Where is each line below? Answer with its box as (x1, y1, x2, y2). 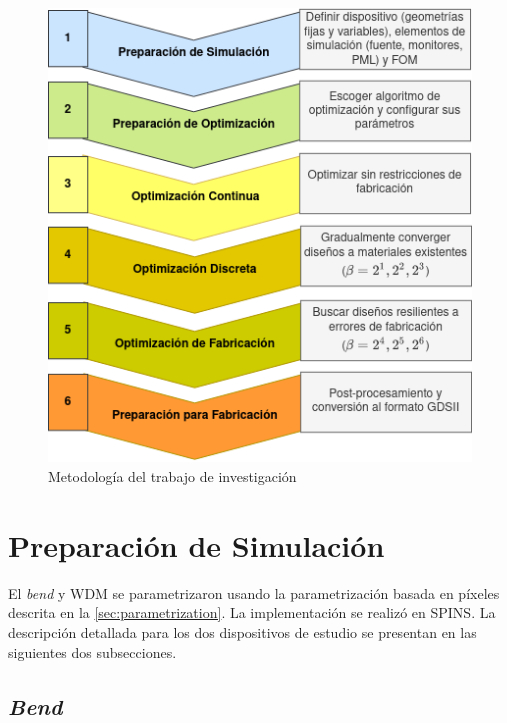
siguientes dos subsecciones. (8, 641, 177, 662)
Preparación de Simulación (8, 524, 385, 565)
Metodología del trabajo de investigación (48, 466, 297, 487)
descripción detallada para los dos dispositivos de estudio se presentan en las (8, 621, 477, 642)
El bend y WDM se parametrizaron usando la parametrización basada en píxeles (8, 582, 500, 603)
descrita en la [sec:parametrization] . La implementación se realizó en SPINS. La (8, 602, 496, 623)
